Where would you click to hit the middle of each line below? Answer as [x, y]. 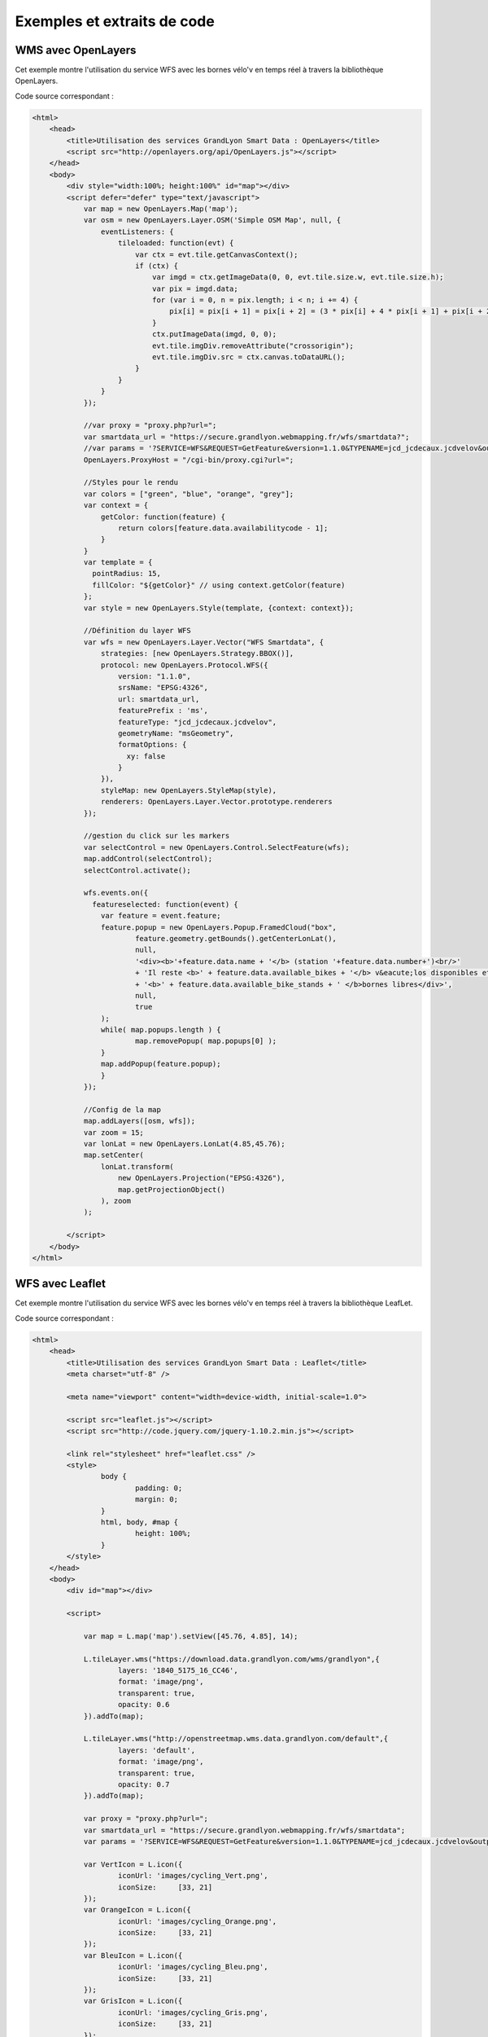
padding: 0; [159, 1488]
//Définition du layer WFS [137, 631]
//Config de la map [122, 1109]
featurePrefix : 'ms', [163, 711]
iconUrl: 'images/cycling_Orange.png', [198, 1921]
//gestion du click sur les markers [157, 836]
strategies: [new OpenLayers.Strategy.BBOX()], [197, 653]
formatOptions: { [152, 745]
